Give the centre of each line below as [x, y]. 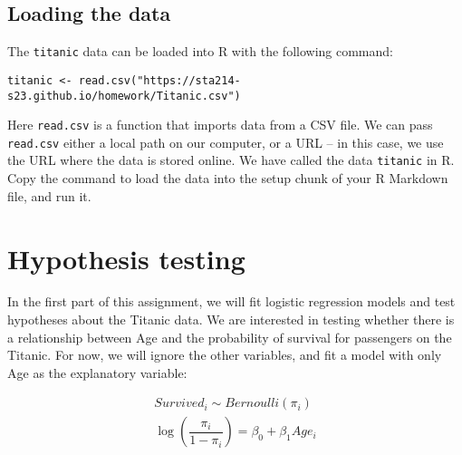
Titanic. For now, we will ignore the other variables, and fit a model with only [225, 355]
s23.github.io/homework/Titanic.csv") [124, 96]
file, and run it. [49, 195]
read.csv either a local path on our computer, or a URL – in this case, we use [226, 142]
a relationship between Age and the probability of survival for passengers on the [230, 337]
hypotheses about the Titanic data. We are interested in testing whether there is [231, 319]
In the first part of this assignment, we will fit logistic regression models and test [231, 301]
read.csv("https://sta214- [159, 80]
